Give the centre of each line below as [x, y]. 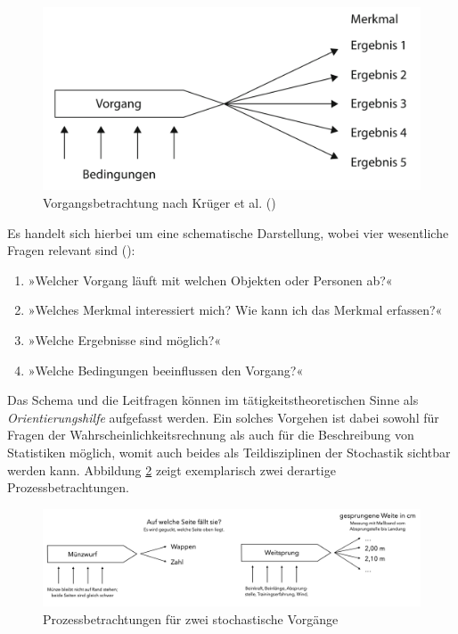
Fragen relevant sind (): [71, 250]
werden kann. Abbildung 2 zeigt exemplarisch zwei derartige [172, 469]
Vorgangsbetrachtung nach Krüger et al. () [159, 202]
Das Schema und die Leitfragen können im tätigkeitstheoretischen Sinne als [213, 400]
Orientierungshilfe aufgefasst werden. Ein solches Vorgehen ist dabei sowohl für [223, 417]
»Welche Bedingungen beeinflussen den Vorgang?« [166, 370]
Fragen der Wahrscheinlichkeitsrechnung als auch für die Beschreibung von [211, 435]
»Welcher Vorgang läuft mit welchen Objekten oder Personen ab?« [210, 280]
